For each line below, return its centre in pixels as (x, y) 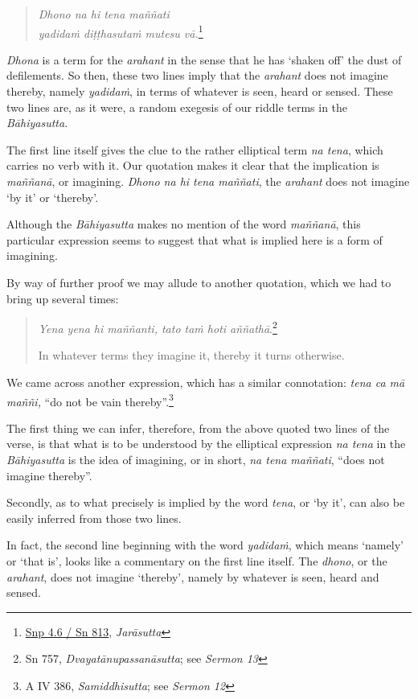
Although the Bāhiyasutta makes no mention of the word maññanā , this (184, 224)
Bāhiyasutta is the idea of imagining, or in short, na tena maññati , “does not (196, 460)
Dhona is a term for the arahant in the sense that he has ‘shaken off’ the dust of (204, 59)
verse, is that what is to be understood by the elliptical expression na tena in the (206, 444)
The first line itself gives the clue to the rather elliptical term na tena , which (195, 149)
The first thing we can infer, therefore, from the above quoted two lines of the (198, 428)
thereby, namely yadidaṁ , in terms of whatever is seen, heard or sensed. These (200, 91)
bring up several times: (63, 298)
